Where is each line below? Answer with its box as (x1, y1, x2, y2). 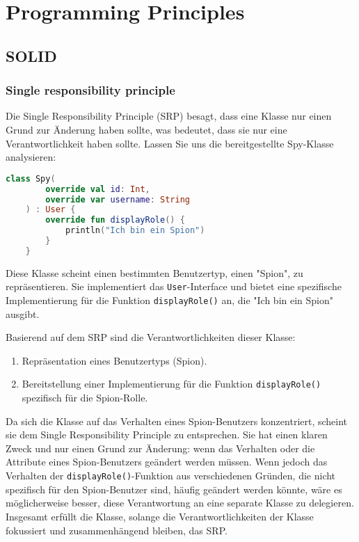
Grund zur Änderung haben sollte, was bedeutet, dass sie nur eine (6, 122, 287, 136)
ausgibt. (6, 306, 40, 321)
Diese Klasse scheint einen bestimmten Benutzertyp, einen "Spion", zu (6, 265, 303, 280)
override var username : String (45, 194, 190, 205)
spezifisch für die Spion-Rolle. (22, 390, 148, 405)
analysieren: (6, 150, 56, 164)
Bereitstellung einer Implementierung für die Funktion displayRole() (22, 376, 321, 391)
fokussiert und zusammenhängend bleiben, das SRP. (6, 523, 228, 537)
